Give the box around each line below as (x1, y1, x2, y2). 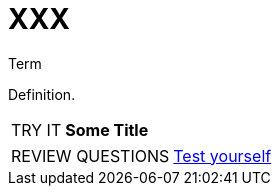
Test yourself (173, 145, 272, 166)
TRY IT (11, 119, 62, 140)
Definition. (8, 85, 76, 103)
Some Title (65, 119, 149, 140)
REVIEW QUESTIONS (11, 145, 170, 166)
